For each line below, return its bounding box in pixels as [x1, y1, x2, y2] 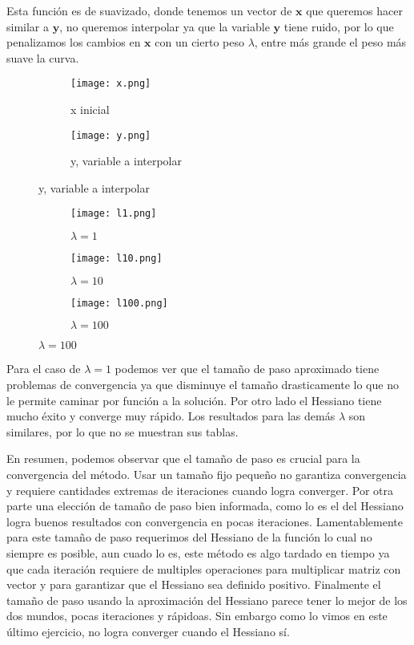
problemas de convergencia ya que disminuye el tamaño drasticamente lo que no [6, 376, 399, 393]
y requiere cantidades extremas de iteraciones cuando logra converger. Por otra [6, 481, 393, 498]
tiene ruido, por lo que [283, 18, 394, 34]
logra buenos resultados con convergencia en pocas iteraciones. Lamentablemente [6, 513, 403, 529]
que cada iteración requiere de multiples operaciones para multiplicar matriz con [6, 560, 401, 577]
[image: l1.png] [70, 208, 157, 220]
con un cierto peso [155, 34, 244, 51]
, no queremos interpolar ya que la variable [59, 18, 270, 34]
